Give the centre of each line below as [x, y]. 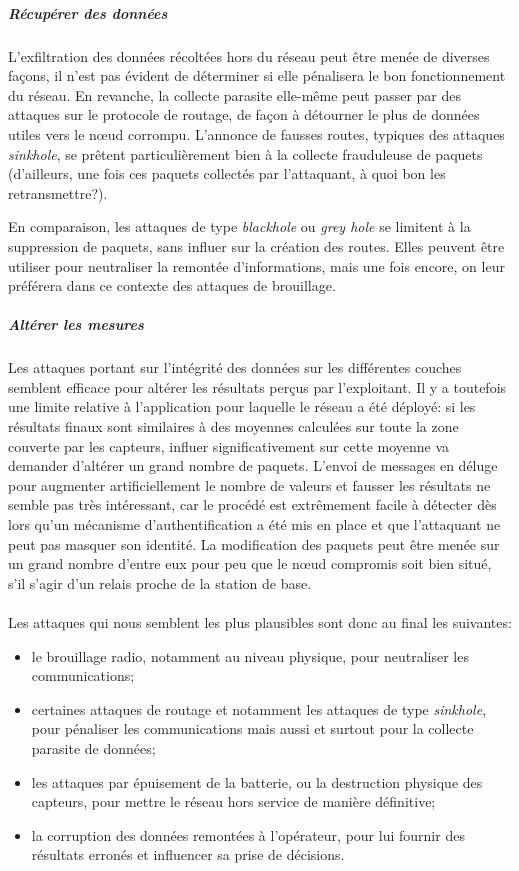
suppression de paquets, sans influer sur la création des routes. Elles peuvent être [256, 245]
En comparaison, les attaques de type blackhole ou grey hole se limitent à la [239, 226]
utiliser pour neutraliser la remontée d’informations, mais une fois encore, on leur [256, 265]
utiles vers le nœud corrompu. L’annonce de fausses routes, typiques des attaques [256, 133]
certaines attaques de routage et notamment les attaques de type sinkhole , [259, 708]
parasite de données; [93, 747]
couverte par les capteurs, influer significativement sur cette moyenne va [229, 445]
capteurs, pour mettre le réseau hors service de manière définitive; [233, 801]
